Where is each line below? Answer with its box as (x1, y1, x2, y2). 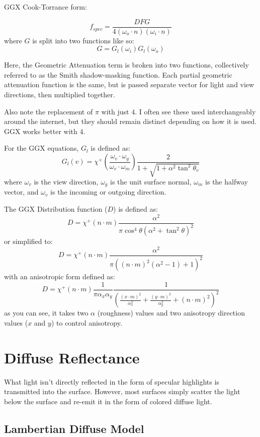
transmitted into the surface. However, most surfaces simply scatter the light (4, 386, 240, 397)
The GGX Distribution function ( (4, 204, 108, 214)
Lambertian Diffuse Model (4, 420, 144, 436)
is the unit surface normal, (110, 176, 192, 186)
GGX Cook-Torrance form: (4, 2, 87, 12)
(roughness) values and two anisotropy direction (97, 307, 245, 318)
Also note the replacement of (4, 106, 93, 116)
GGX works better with (4, 126, 77, 136)
